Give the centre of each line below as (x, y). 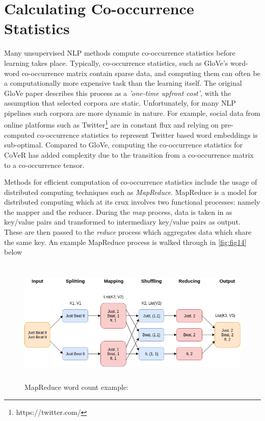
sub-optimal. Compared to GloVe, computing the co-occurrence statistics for (123, 145)
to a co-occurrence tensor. (44, 165)
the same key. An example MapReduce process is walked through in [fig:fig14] (125, 242)
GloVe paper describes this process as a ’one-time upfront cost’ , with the (117, 93)
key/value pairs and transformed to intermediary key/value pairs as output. (122, 222)
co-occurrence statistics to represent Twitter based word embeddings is (147, 134)
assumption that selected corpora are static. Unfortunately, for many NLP (120, 103)
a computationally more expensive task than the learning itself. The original (123, 83)
